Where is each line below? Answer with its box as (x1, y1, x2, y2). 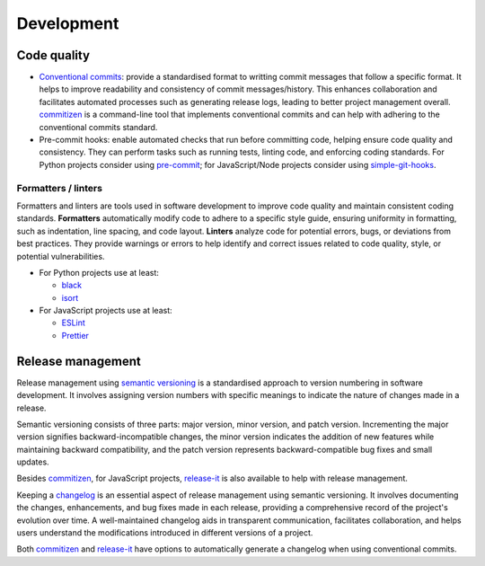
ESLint (61, 317, 85, 328)
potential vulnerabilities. (16, 251, 105, 261)
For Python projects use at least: (39, 267, 159, 278)
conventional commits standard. (39, 121, 158, 132)
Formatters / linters (16, 181, 103, 194)
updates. (16, 456, 49, 467)
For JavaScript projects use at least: (39, 305, 172, 316)
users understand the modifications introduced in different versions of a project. (16, 527, 313, 538)
